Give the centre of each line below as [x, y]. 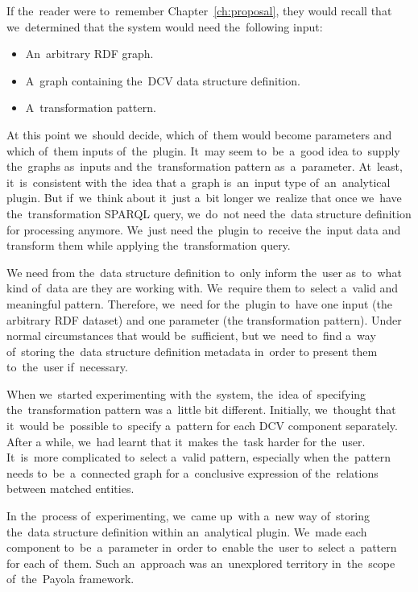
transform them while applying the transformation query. [149, 245]
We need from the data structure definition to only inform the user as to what [204, 272]
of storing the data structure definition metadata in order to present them [192, 351]
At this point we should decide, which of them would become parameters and [199, 134]
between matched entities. [70, 489]
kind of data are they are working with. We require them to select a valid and [203, 288]
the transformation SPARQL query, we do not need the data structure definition [209, 213]
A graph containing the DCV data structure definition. [163, 80]
